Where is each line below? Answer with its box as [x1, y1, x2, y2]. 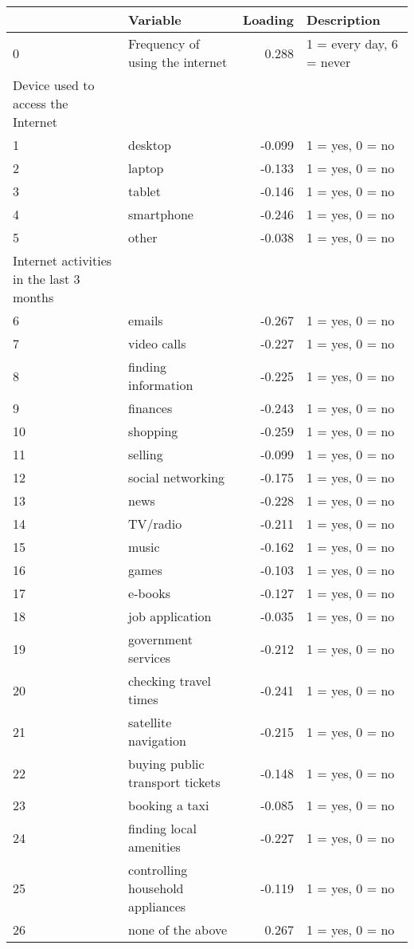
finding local [128, 819, 197, 837]
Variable [128, 10, 182, 29]
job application [128, 607, 212, 625]
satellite [128, 713, 172, 731]
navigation [128, 731, 186, 750]
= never [307, 53, 351, 71]
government [128, 630, 193, 648]
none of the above [128, 920, 228, 939]
